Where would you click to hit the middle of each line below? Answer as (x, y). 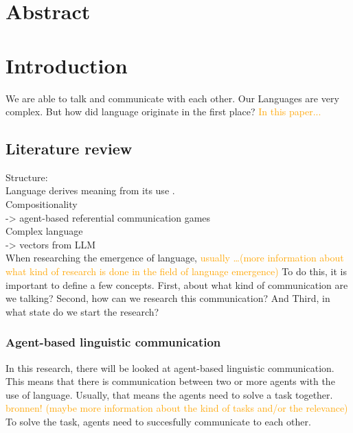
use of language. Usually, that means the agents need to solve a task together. (169, 394)
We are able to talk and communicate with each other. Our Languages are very (172, 98)
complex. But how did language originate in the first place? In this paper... (163, 112)
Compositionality (42, 204)
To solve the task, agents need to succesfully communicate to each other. (158, 422)
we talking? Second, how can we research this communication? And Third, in (168, 298)
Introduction (67, 65)
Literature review (69, 149)
